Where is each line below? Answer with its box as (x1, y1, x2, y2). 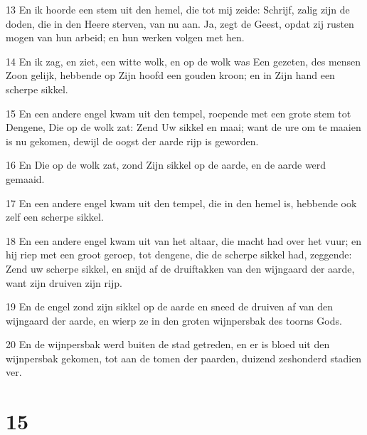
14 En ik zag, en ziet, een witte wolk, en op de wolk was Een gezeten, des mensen (6, 53, 361, 68)
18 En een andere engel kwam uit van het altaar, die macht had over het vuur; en (6, 233, 362, 248)
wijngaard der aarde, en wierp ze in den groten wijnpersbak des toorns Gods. (6, 313, 342, 327)
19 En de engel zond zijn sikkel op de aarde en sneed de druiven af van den (6, 299, 334, 314)
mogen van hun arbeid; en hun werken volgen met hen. (6, 30, 245, 45)
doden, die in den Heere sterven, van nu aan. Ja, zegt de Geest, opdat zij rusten (6, 16, 354, 31)
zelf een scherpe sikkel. (6, 209, 104, 224)
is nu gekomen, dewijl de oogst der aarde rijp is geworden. (6, 133, 259, 148)
